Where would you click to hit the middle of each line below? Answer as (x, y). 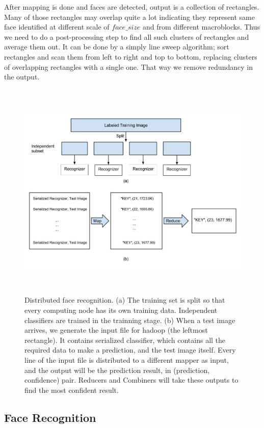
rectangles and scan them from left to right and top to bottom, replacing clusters (131, 56)
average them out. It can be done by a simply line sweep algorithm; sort (117, 47)
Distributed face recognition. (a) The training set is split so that (125, 300)
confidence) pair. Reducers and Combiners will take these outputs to (131, 380)
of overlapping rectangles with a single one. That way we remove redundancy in (128, 66)
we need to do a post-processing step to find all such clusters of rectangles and (127, 36)
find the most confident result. (72, 390)
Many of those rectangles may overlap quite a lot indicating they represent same (129, 17)
